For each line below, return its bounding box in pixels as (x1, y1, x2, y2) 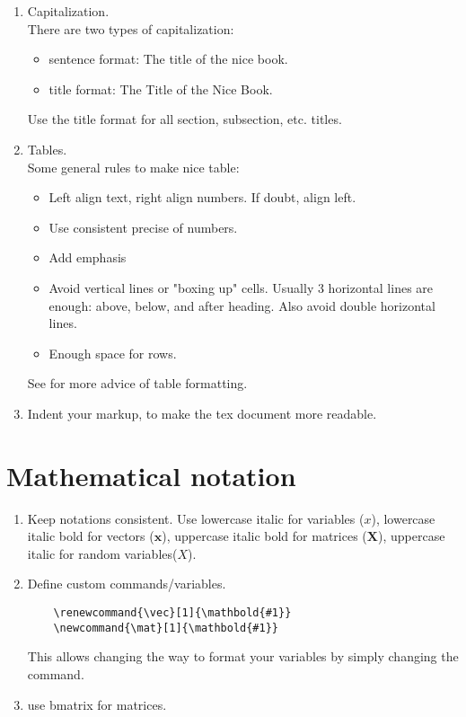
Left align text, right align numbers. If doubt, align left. (48, 188, 356, 207)
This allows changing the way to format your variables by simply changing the (27, 647, 459, 666)
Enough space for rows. (48, 343, 177, 362)
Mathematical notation (6, 456, 296, 493)
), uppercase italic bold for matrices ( (162, 527, 367, 545)
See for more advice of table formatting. (27, 374, 248, 393)
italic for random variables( (27, 544, 178, 562)
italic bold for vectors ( (27, 527, 154, 545)
